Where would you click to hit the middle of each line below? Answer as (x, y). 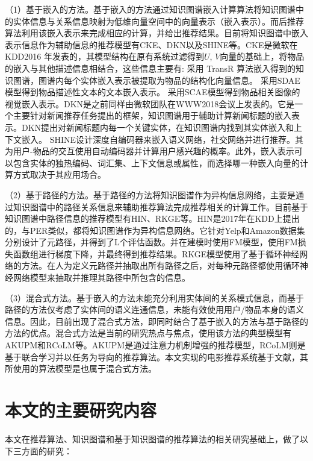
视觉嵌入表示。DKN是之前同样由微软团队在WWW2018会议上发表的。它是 (150, 103)
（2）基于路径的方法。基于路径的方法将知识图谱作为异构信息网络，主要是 (150, 194)
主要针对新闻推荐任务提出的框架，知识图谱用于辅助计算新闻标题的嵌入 (152, 115)
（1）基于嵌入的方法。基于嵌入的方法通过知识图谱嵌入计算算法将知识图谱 (150, 9)
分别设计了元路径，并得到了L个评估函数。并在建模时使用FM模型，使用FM (151, 242)
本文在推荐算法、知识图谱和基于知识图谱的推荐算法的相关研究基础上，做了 (152, 438)
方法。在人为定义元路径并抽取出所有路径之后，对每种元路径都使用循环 (160, 265)
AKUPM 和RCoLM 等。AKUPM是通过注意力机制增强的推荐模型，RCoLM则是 (155, 345)
